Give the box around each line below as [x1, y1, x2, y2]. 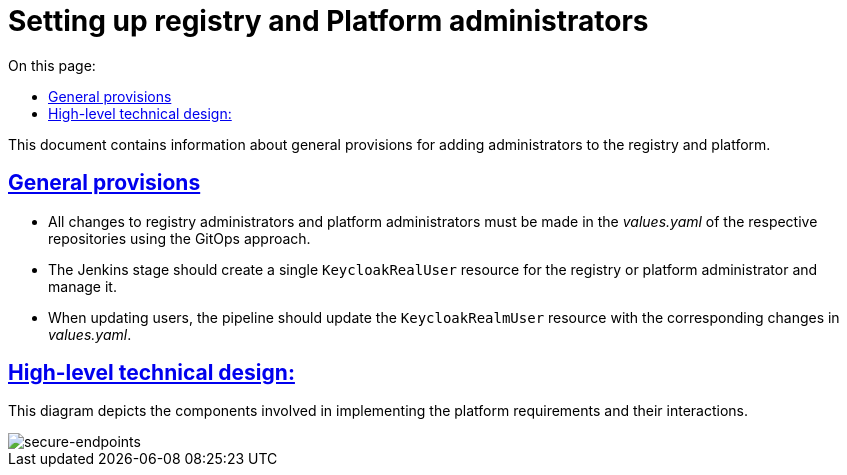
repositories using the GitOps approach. [48, 229, 311, 247]
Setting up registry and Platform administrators [8, 4, 649, 38]
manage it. [48, 277, 117, 295]
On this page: [8, 56, 96, 74]
